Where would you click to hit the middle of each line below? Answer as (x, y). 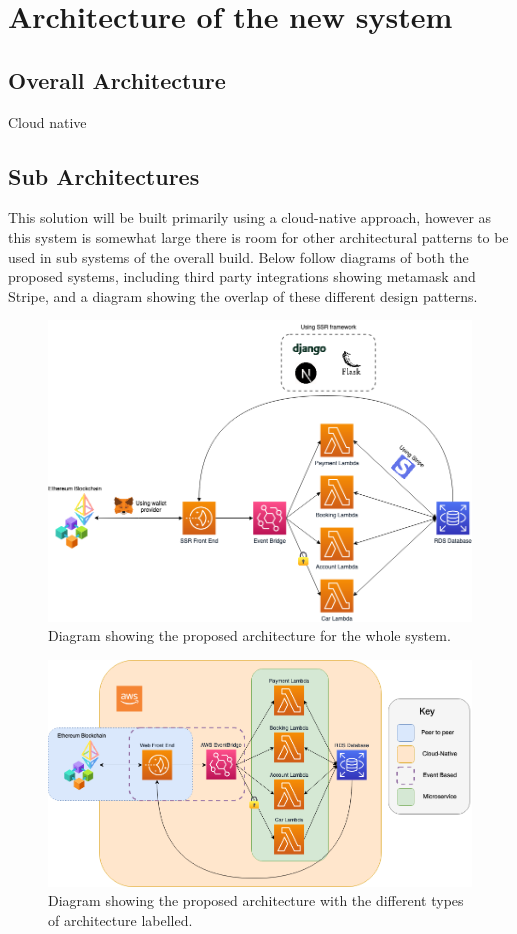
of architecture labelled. (120, 919)
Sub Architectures (104, 175)
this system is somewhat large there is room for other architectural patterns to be (258, 236)
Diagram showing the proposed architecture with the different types (256, 900)
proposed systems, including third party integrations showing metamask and (242, 276)
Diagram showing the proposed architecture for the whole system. (249, 635)
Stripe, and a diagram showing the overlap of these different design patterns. (243, 295)
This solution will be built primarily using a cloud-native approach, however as (250, 217)
